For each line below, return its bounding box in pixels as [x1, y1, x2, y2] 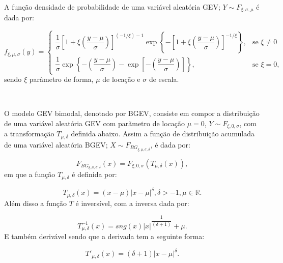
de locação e [102, 74, 140, 84]
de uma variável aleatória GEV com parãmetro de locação [4, 118, 185, 128]
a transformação [4, 128, 54, 139]
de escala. [149, 74, 179, 84]
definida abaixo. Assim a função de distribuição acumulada [71, 128, 254, 139]
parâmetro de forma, [29, 74, 94, 84]
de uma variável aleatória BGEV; [4, 139, 108, 150]
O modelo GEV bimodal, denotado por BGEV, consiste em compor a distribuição [4, 108, 260, 119]
